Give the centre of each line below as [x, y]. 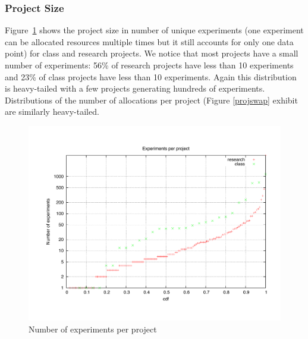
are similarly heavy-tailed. [52, 112]
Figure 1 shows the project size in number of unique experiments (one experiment [154, 30]
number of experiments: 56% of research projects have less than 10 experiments [149, 65]
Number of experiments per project [93, 329]
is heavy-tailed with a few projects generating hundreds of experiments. [135, 88]
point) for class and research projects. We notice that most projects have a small [152, 53]
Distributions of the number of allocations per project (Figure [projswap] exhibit [151, 100]
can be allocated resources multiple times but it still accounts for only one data [149, 41]
